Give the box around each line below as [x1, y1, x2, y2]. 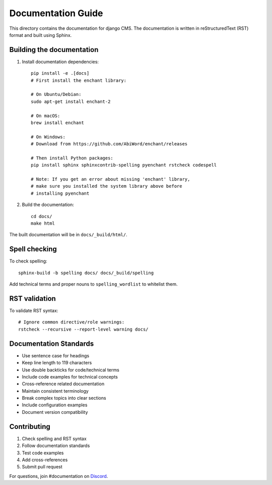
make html [31, 221, 55, 227]
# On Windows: [31, 134, 65, 140]
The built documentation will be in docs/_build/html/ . [9, 232, 127, 238]
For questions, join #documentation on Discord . [9, 473, 108, 479]
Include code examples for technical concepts [22, 373, 118, 380]
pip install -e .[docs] [31, 71, 90, 76]
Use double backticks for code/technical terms [22, 366, 119, 373]
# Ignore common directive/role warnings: [18, 319, 125, 325]
